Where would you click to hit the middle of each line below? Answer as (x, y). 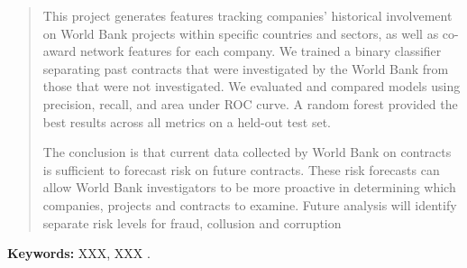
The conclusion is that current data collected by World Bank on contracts (247, 152)
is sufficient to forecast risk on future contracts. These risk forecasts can (241, 169)
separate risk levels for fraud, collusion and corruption (192, 222)
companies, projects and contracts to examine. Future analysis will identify (250, 204)
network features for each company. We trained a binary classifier (261, 51)
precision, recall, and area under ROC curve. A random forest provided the (250, 103)
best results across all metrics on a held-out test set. (187, 121)
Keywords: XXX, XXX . (79, 253)
